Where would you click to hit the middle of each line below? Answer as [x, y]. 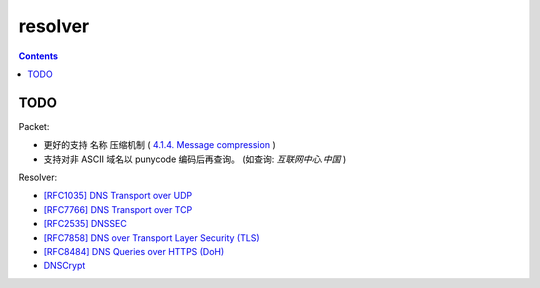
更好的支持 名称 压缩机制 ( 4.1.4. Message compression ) [159, 145]
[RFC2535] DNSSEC [85, 224]
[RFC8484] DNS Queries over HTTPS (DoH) [134, 251]
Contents [38, 56]
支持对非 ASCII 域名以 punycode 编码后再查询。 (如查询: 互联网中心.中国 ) [195, 159]
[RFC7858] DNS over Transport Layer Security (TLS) [151, 237]
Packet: [34, 126]
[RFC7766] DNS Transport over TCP [118, 209]
